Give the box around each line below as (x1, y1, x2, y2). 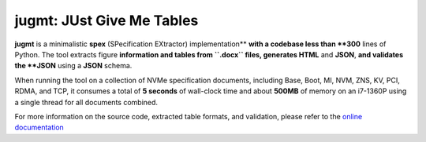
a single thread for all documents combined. (14, 97, 158, 107)
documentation (14, 122, 65, 133)
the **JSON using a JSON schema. (14, 61, 133, 71)
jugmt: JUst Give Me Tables (14, 12, 199, 29)
